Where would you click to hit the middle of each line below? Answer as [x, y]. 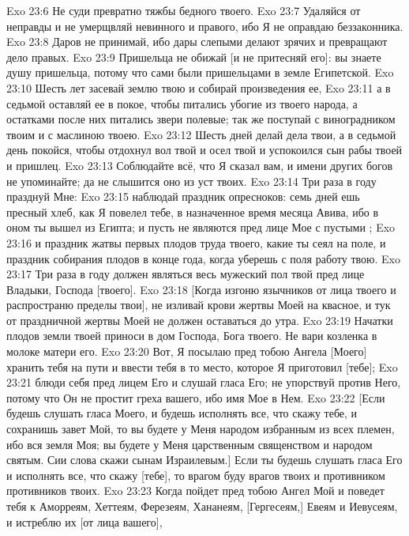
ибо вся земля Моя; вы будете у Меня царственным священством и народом [189, 444]
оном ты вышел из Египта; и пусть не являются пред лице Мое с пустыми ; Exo [201, 227]
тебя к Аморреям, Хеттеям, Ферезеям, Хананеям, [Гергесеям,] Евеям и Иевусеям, [202, 506]
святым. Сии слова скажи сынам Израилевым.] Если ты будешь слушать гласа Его [204, 460]
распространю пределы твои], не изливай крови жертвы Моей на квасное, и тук [199, 305]
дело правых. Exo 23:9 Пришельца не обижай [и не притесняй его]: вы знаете [194, 57]
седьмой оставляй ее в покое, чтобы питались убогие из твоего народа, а [182, 103]
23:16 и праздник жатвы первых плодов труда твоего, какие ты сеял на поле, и [196, 242]
